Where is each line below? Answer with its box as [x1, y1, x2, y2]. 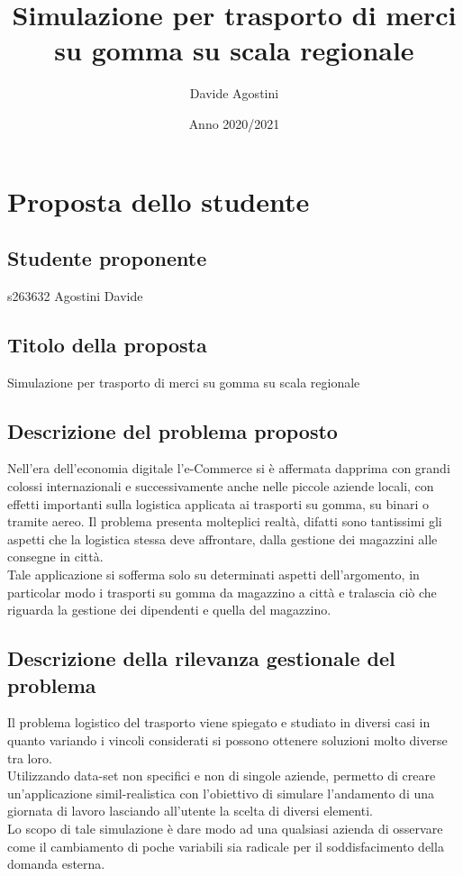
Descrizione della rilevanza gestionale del [7, 644, 395, 672]
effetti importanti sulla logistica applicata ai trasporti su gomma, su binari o [7, 494, 430, 513]
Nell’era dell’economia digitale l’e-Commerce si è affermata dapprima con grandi [7, 459, 450, 478]
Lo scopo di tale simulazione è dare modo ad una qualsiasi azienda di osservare [7, 818, 443, 837]
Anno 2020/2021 [188, 114, 280, 132]
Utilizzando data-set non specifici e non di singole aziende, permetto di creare [7, 766, 436, 785]
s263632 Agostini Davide [7, 286, 143, 305]
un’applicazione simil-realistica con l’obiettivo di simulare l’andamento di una [7, 783, 435, 802]
